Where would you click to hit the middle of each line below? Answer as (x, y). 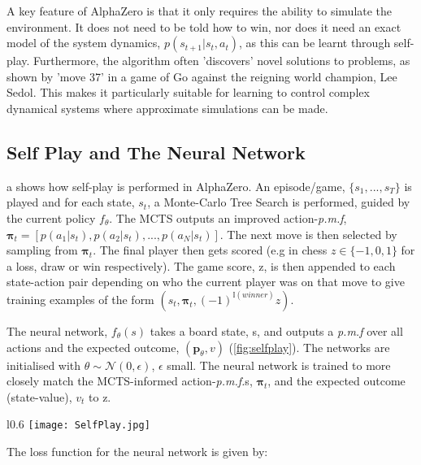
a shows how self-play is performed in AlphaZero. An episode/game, (176, 186)
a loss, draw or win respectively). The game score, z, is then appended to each (201, 265)
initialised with (44, 365)
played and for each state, (71, 202)
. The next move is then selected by (308, 234)
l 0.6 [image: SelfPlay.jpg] (78, 424)
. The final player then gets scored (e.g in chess (210, 250)
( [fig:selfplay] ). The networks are (309, 347)
